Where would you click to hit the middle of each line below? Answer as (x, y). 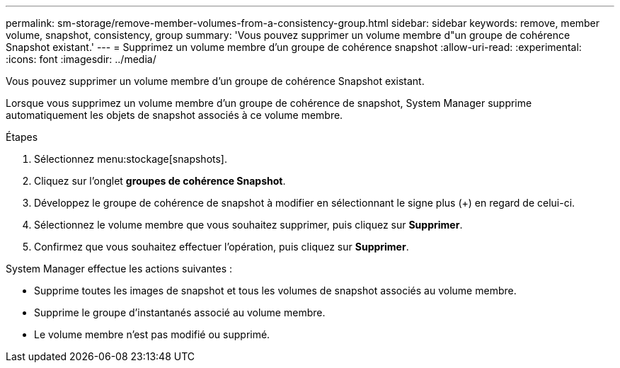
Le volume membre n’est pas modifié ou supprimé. (152, 334)
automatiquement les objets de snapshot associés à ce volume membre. (174, 115)
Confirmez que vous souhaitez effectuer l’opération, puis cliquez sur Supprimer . (222, 247)
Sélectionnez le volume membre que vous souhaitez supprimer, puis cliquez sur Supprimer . (248, 225)
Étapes (22, 137)
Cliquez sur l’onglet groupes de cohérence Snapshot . (160, 181)
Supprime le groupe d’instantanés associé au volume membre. (180, 312)
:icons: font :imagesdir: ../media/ (81, 59)
